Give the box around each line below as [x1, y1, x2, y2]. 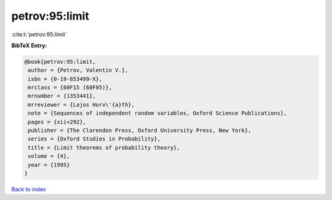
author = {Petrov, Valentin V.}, [28, 67, 128, 74]
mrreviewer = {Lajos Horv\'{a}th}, [28, 101, 135, 108]
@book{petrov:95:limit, [24, 58, 97, 65]
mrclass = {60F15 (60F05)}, [28, 84, 113, 91]
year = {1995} [28, 161, 70, 168]
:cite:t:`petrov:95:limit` [11, 31, 68, 38]
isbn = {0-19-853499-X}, [28, 75, 103, 82]
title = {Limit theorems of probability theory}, [28, 144, 181, 151]
